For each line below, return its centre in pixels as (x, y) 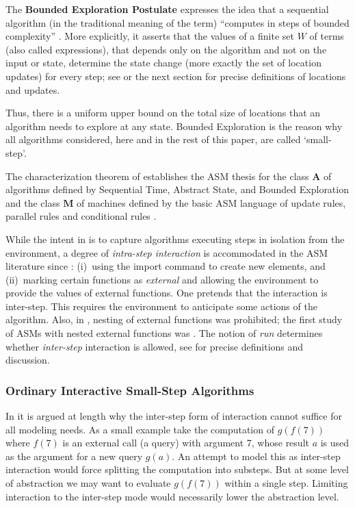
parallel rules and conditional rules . (81, 216)
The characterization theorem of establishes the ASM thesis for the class (157, 176)
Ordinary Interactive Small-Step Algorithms (130, 390)
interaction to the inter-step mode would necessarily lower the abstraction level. (172, 496)
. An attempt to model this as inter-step (256, 456)
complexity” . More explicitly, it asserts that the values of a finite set (150, 36)
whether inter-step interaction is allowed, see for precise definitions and (155, 346)
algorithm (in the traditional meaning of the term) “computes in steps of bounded (177, 22)
